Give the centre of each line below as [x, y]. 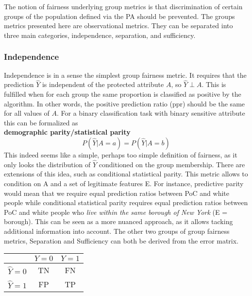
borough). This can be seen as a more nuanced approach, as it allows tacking [118, 221]
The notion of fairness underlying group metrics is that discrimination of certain [123, 6]
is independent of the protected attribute [103, 84]
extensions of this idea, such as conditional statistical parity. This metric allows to [126, 174]
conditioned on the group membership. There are [172, 164]
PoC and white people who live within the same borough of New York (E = [116, 212]
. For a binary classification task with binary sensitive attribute [151, 113]
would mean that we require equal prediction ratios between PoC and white [117, 193]
